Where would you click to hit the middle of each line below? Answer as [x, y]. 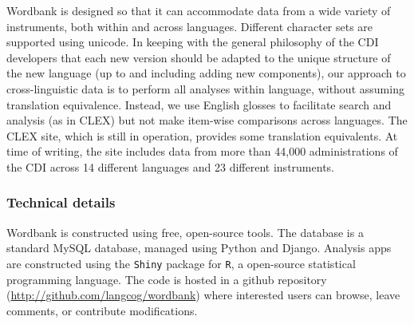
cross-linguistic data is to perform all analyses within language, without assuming [205, 88]
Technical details [61, 202]
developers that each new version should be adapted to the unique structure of [199, 57]
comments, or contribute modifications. [102, 310]
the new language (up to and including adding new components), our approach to [206, 73]
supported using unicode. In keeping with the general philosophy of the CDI [193, 42]
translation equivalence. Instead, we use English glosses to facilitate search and [199, 104]
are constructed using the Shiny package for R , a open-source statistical [181, 263]
